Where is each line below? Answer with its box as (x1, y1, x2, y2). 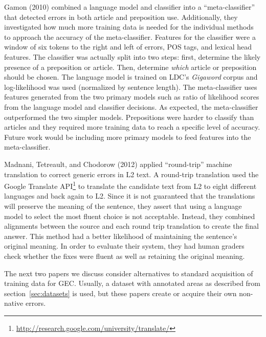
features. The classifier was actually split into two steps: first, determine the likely (4, 51, 261, 62)
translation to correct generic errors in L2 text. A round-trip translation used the (4, 168, 259, 179)
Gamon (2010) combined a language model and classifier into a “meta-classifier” (4, 2, 255, 12)
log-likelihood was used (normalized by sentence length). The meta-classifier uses (4, 81, 257, 92)
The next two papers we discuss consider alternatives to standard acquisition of (4, 268, 253, 278)
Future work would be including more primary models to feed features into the (4, 131, 251, 142)
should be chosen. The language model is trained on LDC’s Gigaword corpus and (4, 71, 258, 82)
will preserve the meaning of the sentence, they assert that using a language (4, 200, 242, 211)
